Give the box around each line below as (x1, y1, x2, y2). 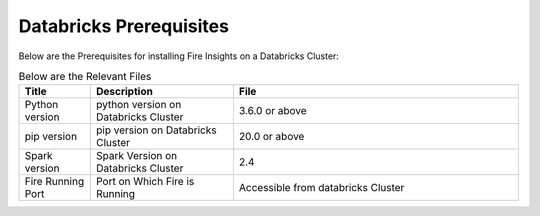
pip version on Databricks (95, 123, 217, 137)
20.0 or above (238, 130, 305, 144)
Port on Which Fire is (95, 175, 195, 189)
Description (95, 85, 154, 99)
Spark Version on (95, 149, 178, 163)
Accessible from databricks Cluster (238, 181, 405, 195)
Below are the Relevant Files (18, 70, 152, 84)
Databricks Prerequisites (18, 15, 230, 37)
